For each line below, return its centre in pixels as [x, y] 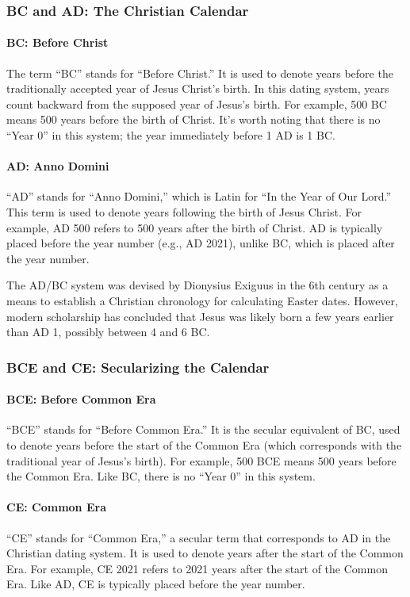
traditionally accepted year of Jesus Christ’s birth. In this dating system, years [198, 88]
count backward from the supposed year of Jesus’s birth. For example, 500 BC [197, 103]
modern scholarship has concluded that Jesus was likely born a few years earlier [200, 316]
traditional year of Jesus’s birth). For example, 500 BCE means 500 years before [201, 460]
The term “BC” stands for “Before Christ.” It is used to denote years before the [200, 73]
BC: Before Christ [57, 42]
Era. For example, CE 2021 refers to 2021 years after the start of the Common [197, 568]
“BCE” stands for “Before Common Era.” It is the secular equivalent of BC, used [203, 429]
